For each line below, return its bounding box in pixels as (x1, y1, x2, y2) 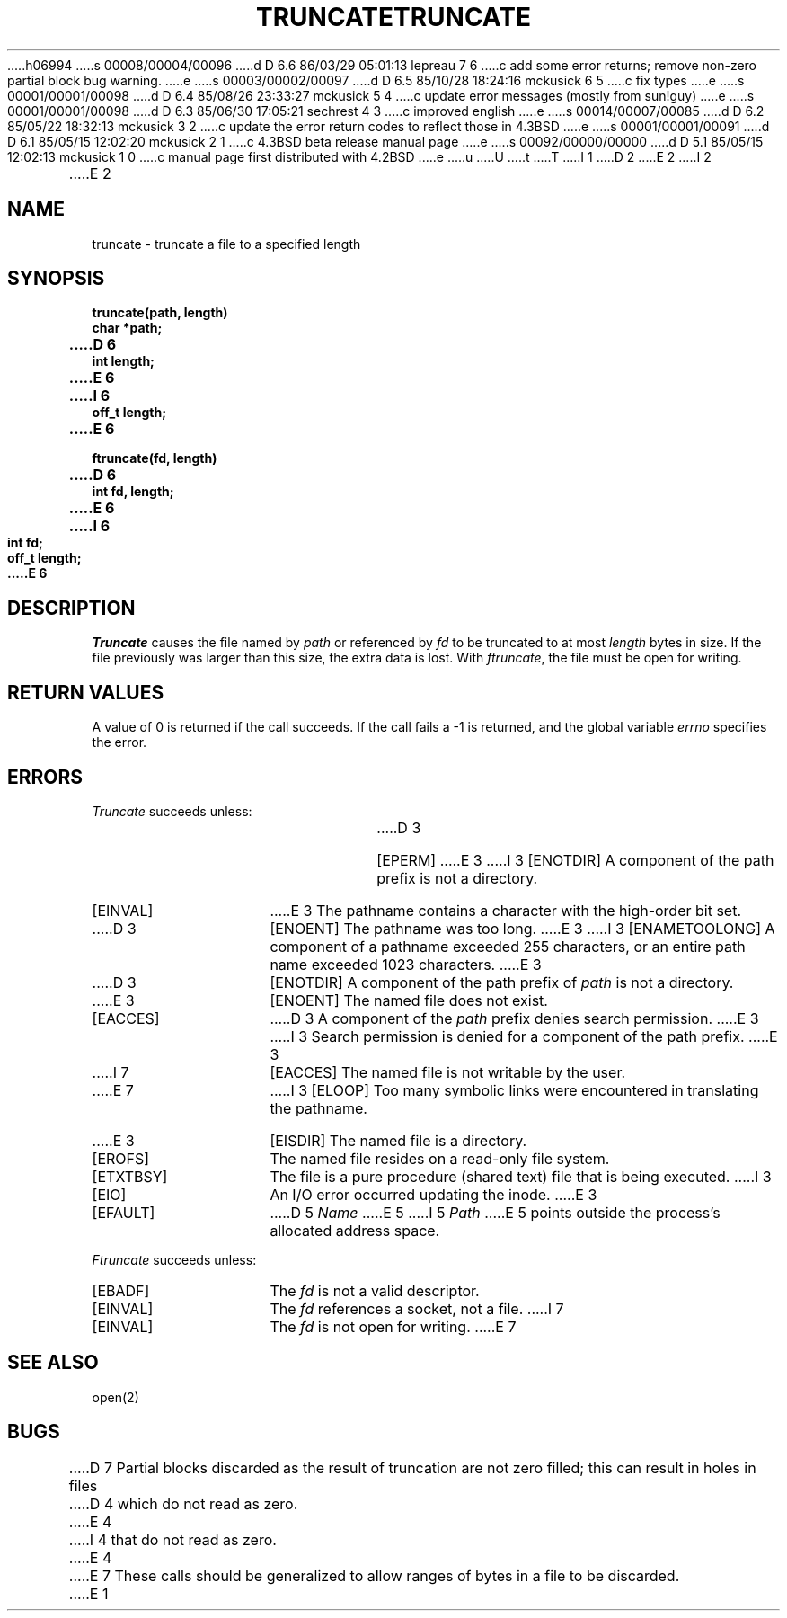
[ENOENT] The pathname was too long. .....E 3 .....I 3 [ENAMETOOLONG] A (270, 919, 775, 938)
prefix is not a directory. (376, 868, 538, 887)
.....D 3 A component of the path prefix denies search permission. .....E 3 (270, 1009, 759, 1027)
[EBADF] (92, 1281, 150, 1300)
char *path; (92, 320, 163, 336)
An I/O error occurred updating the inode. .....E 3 (270, 1185, 597, 1204)
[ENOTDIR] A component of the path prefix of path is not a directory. (270, 973, 734, 991)
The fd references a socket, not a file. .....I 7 (270, 1299, 564, 1318)
